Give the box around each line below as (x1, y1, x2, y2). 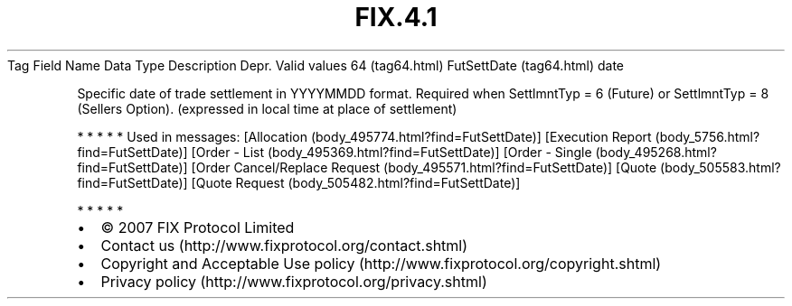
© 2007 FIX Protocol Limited (100, 218, 295, 236)
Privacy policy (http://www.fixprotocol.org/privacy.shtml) (100, 272, 487, 291)
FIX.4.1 (354, 2, 438, 32)
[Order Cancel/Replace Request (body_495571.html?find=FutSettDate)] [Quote (191, 159, 657, 175)
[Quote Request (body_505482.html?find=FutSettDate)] (191, 174, 521, 190)
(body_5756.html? (655, 128, 760, 144)
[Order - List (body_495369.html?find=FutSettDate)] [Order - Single (191, 144, 592, 160)
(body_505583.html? (660, 159, 781, 175)
